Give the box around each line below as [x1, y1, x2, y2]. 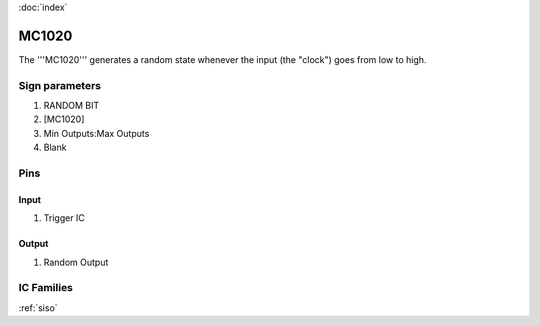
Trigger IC [43, 212, 85, 224]
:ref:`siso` [18, 301, 59, 314]
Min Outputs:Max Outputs [43, 127, 150, 139]
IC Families [18, 281, 74, 295]
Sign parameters [18, 78, 102, 92]
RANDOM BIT [43, 100, 100, 112]
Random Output [43, 256, 109, 268]
